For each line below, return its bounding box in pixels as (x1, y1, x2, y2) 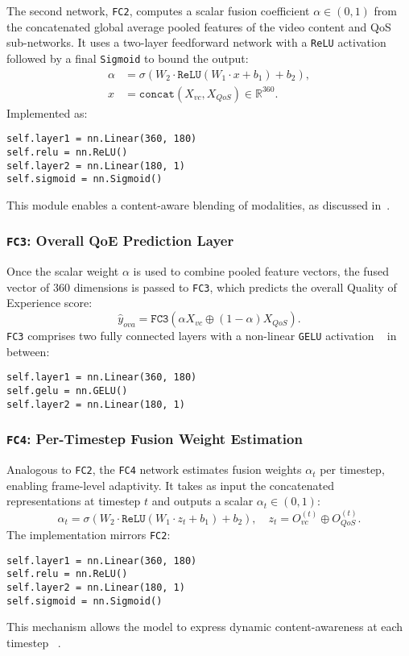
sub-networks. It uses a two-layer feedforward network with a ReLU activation (6, 34, 386, 51)
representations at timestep (6, 492, 141, 509)
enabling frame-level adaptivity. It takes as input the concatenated (6, 476, 334, 493)
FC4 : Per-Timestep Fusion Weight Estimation (6, 429, 303, 449)
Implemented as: (6, 104, 88, 121)
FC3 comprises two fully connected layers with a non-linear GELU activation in (6, 327, 397, 344)
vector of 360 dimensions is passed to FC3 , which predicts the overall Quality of (6, 278, 397, 295)
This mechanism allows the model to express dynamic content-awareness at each (6, 618, 403, 635)
